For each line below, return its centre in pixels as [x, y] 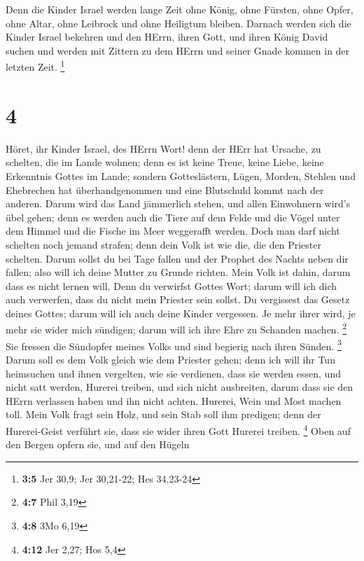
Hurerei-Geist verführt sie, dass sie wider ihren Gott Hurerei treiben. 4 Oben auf [178, 429]
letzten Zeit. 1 [35, 66]
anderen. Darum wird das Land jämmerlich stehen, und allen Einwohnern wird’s [178, 203]
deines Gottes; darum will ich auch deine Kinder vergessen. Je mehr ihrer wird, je [181, 313]
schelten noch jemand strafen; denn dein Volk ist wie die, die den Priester [163, 244]
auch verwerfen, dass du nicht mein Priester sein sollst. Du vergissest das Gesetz [178, 299]
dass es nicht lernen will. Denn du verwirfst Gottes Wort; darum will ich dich [171, 285]
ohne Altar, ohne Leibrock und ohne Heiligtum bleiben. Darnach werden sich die [178, 23]
